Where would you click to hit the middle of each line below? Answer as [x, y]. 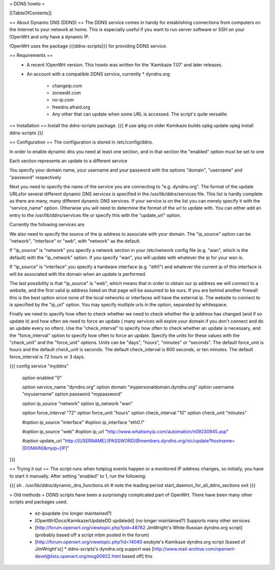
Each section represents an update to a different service [68, 161]
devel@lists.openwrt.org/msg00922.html [78, 556]
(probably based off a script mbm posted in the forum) [92, 535]
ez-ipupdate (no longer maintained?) [73, 514]
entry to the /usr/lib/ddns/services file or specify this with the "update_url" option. [95, 215]
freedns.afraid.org [71, 107]
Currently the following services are [47, 224]
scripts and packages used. [38, 502]
